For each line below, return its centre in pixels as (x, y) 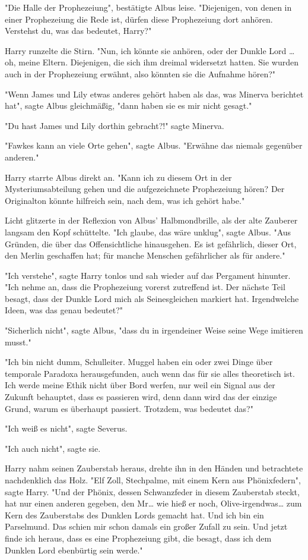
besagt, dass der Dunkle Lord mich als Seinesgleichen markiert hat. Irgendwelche (152, 298)
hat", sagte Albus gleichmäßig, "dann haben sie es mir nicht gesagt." (128, 106)
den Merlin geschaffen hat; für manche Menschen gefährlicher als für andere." (145, 255)
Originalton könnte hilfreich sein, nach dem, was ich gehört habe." (125, 200)
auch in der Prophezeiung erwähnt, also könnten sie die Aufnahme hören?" (140, 73)
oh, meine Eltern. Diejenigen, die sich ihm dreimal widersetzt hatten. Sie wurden (152, 62)
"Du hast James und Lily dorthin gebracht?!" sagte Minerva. (115, 125)
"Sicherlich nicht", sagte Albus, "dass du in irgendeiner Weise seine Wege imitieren (154, 330)
